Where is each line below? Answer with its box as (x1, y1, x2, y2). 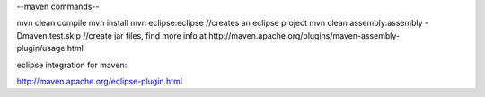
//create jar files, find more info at (82, 30, 207, 40)
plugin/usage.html (16, 43, 84, 54)
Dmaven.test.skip (16, 30, 81, 40)
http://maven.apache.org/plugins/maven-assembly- (207, 30, 400, 40)
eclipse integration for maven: (16, 59, 128, 70)
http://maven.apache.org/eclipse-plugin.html (16, 75, 183, 86)
